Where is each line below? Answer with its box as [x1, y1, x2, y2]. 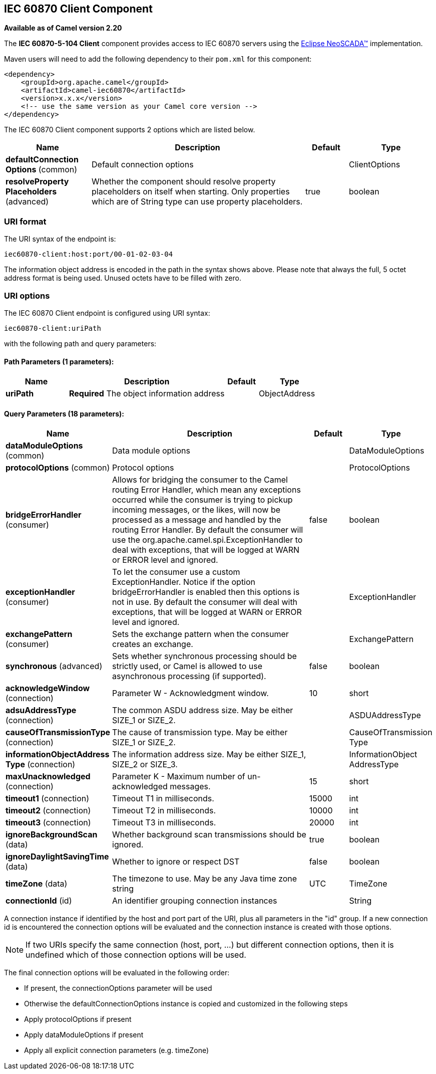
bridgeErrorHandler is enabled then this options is [112, 587, 300, 597]
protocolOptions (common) [6, 463, 110, 473]
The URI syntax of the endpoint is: [4, 235, 116, 244]
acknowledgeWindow [6, 683, 90, 694]
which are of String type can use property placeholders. [92, 196, 303, 207]
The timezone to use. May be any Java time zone [112, 874, 297, 884]
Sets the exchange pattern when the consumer [112, 629, 289, 639]
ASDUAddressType [349, 710, 421, 721]
